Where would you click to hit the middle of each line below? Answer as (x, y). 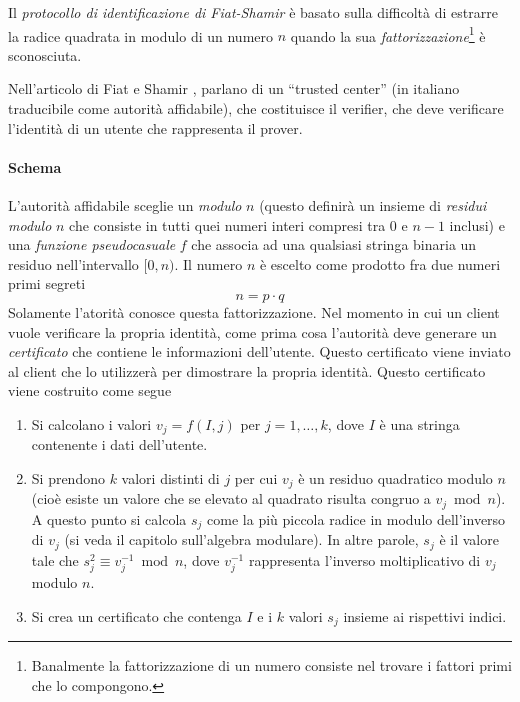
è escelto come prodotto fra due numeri (380, 263)
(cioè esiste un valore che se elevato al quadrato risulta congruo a (231, 498)
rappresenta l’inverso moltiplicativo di (364, 559)
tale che (55, 559)
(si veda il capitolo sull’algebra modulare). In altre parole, (241, 539)
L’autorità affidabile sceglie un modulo (125, 205)
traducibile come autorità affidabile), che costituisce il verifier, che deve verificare (256, 108)
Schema (35, 166)
